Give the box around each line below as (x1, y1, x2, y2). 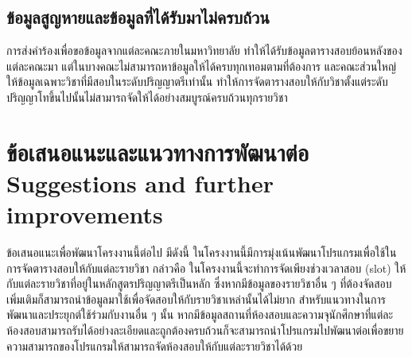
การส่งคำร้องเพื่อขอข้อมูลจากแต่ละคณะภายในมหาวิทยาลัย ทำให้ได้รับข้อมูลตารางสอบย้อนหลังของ (6, 42, 402, 59)
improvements (6, 198, 163, 231)
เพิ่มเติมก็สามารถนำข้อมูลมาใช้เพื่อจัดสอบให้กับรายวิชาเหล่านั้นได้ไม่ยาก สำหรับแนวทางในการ (6, 290, 386, 307)
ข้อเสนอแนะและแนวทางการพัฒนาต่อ (6, 135, 309, 168)
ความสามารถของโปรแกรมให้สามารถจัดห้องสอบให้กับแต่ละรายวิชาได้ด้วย (6, 337, 303, 354)
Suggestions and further (6, 166, 274, 199)
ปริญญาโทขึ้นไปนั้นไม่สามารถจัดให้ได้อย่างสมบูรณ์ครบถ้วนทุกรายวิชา (6, 88, 288, 105)
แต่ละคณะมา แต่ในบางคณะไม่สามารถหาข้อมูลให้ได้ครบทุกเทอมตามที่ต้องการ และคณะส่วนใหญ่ (6, 57, 396, 74)
